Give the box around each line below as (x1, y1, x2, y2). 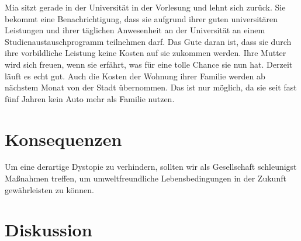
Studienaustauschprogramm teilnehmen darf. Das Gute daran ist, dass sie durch (5, 35, 292, 47)
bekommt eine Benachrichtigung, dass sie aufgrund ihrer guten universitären (5, 12, 278, 25)
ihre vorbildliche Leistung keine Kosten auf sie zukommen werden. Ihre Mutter (5, 47, 286, 59)
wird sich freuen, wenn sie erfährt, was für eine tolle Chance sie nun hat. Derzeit (5, 58, 293, 70)
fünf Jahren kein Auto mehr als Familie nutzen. (5, 92, 175, 104)
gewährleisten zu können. (5, 183, 94, 195)
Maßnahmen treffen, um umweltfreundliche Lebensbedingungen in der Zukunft (5, 172, 286, 184)
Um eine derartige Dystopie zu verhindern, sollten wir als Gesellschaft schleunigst (5, 160, 297, 173)
